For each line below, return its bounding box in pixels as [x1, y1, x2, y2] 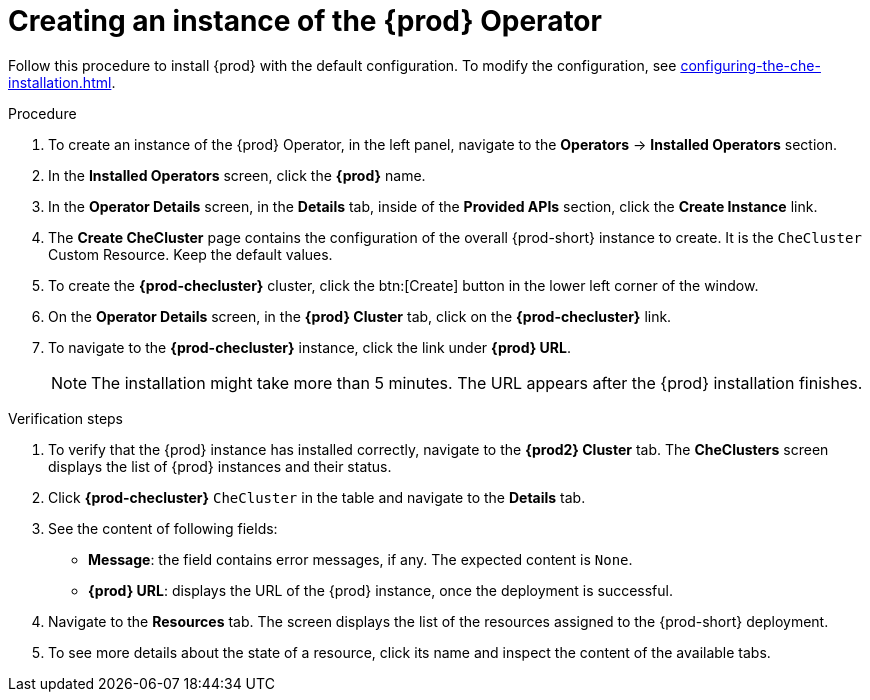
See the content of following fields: [48, 519, 278, 537]
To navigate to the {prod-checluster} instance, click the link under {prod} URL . [48, 338, 572, 356]
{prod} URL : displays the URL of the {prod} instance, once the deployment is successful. [88, 581, 673, 599]
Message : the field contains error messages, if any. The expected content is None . [88, 550, 633, 568]
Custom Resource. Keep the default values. [48, 245, 333, 263]
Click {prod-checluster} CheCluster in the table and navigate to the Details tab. [48, 488, 586, 506]
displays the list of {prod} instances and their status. [48, 457, 392, 475]
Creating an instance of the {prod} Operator [8, 4, 602, 38]
